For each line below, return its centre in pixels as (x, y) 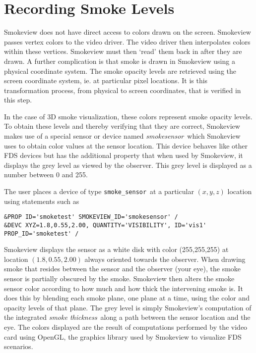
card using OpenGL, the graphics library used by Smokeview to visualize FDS (123, 336)
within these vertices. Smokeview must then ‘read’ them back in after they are (123, 51)
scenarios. (19, 346)
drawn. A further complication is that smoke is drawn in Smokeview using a (120, 61)
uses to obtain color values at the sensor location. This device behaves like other (126, 145)
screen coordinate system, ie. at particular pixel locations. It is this (106, 80)
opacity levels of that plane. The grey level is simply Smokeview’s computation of (128, 307)
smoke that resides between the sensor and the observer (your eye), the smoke (123, 269)
